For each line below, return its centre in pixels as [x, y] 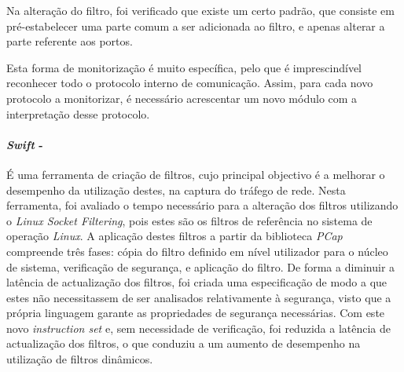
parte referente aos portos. [70, 41]
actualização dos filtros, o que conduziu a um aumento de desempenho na [184, 343]
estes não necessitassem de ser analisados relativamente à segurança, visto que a [199, 297]
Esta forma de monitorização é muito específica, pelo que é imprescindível [184, 67]
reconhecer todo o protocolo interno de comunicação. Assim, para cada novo [190, 83]
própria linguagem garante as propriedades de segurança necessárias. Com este [196, 313]
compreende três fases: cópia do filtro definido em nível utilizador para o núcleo [197, 251]
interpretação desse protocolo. [78, 113]
